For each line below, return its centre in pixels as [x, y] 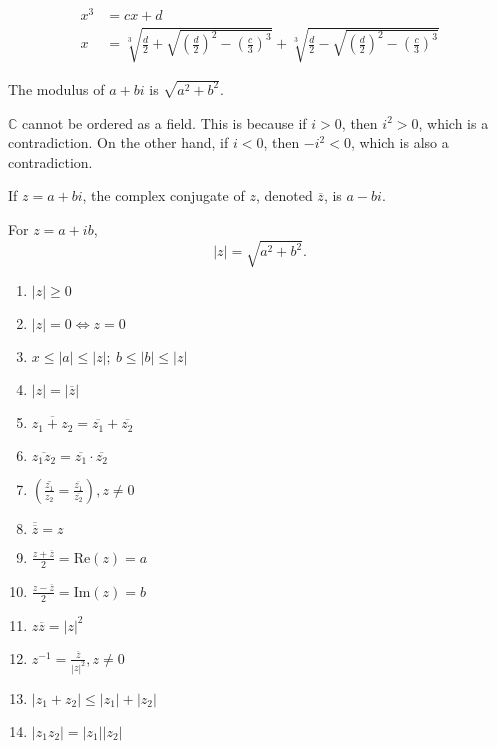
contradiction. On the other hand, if [118, 142]
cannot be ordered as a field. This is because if [164, 122]
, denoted [284, 195]
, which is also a [399, 142]
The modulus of [56, 88]
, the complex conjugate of [163, 195]
